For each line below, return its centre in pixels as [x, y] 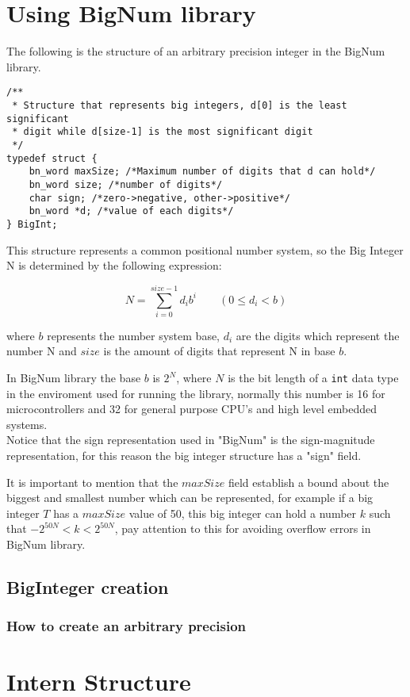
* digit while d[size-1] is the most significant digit [163, 132]
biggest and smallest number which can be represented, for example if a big [190, 498]
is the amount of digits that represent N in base [219, 351]
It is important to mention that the [92, 482]
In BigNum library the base [74, 378]
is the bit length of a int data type [313, 378]
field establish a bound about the [308, 482]
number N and [42, 351]
